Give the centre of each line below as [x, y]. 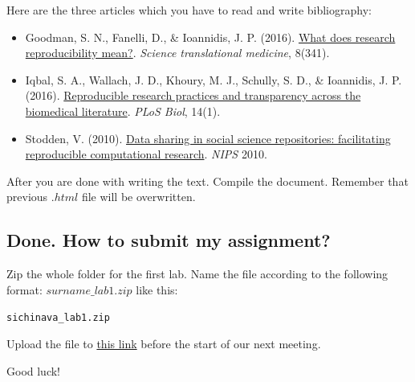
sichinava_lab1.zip [58, 318]
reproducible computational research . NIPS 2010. [146, 154]
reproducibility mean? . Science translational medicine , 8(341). [177, 53]
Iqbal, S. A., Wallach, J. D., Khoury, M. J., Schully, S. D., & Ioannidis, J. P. [214, 79]
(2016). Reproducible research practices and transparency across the [193, 95]
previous [27, 197]
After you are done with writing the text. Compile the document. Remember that [207, 181]
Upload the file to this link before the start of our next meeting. [164, 343]
